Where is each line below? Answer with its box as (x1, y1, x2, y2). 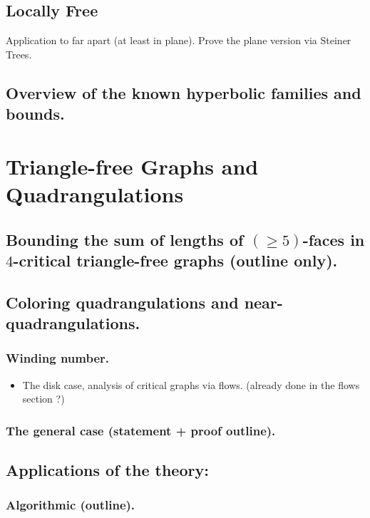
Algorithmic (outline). (6, 496, 135, 514)
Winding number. (6, 349, 110, 367)
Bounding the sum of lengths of (6, 228, 244, 250)
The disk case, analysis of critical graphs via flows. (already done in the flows (22, 377, 360, 392)
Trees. (6, 46, 32, 61)
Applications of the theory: (6, 459, 209, 481)
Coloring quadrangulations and (6, 291, 239, 313)
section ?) (22, 391, 65, 406)
